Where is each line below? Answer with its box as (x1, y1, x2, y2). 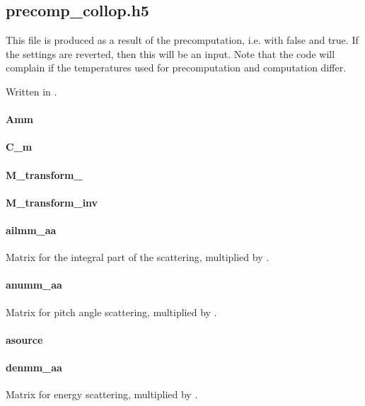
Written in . (6, 83, 57, 98)
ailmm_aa (6, 222, 57, 237)
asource (6, 332, 43, 347)
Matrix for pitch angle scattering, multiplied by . (6, 304, 217, 319)
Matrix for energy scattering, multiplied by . (6, 387, 198, 402)
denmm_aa (6, 359, 62, 374)
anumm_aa (6, 277, 62, 292)
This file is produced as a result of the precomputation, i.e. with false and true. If (6, 33, 359, 47)
